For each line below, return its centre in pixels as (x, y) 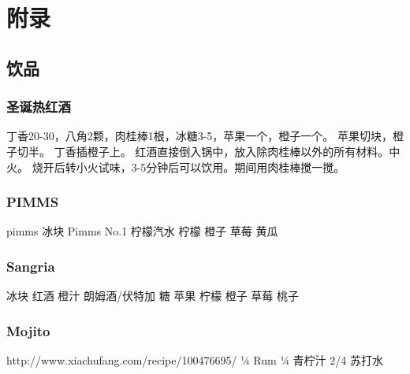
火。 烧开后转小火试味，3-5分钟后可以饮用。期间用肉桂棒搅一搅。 (176, 167)
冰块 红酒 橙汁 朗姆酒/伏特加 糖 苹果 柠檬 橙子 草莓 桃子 (153, 296)
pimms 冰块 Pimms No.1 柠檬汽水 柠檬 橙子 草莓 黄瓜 (142, 231)
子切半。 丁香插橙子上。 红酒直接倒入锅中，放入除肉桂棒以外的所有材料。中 (203, 151)
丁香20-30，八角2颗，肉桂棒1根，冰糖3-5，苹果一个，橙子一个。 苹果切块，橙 (205, 136)
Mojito (28, 330)
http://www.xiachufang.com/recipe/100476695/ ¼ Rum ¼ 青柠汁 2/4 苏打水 (195, 360)
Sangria (31, 266)
